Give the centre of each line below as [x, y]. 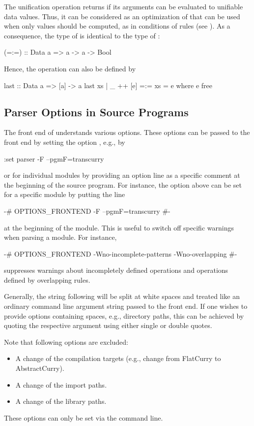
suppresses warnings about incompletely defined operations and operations [116, 270]
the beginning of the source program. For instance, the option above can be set [123, 184]
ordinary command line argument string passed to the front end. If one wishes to [126, 306]
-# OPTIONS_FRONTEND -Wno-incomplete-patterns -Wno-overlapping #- [121, 253]
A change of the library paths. [61, 401]
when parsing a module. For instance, [60, 237]
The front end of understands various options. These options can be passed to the [127, 132]
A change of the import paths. [61, 384]
